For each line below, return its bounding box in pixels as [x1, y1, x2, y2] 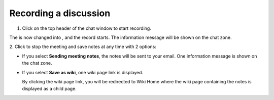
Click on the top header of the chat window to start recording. [22, 25, 152, 31]
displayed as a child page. [22, 86, 77, 92]
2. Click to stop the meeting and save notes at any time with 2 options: [9, 43, 157, 50]
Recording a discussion [9, 8, 111, 19]
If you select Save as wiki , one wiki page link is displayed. [22, 69, 144, 75]
